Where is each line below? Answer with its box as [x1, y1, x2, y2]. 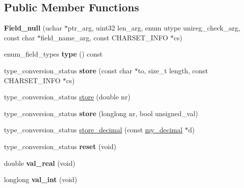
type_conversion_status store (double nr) [4, 92, 131, 102]
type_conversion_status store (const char [4, 65, 133, 75]
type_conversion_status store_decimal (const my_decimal [4, 125, 183, 135]
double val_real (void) [4, 157, 75, 168]
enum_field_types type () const [4, 49, 103, 59]
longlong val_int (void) [4, 174, 77, 185]
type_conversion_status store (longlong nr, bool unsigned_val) [4, 108, 198, 118]
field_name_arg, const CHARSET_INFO [40, 32, 168, 42]
